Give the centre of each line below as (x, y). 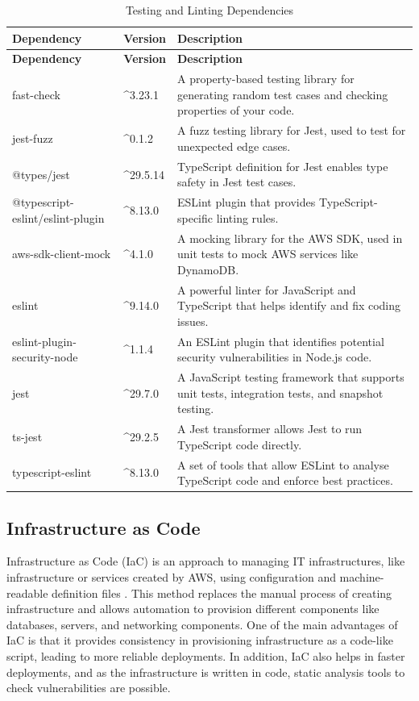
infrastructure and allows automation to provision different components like (193, 609)
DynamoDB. (208, 269)
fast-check (36, 94)
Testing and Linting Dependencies (209, 10)
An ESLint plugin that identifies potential (280, 341)
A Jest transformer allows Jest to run (270, 429)
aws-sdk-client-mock (62, 254)
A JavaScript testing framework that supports (290, 377)
